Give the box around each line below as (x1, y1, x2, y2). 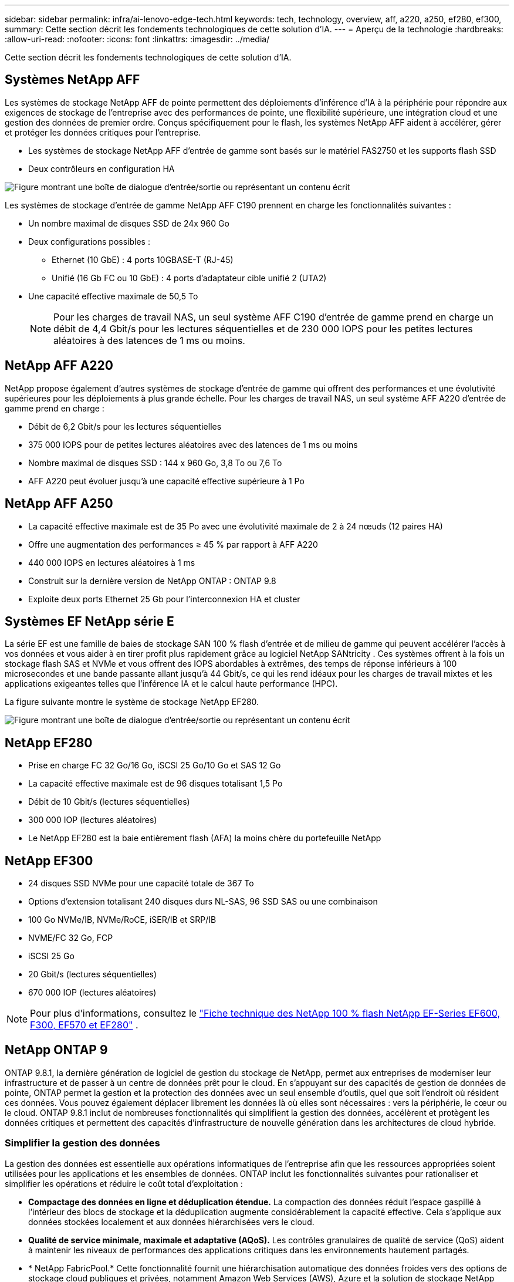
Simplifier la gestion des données (5, 1137, 160, 1149)
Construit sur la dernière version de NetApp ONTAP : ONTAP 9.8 (28, 575, 276, 586)
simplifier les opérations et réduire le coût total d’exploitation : (5, 1178, 243, 1189)
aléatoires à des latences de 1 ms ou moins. (53, 334, 245, 346)
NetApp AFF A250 (5, 496, 113, 511)
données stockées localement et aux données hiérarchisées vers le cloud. (28, 1216, 315, 1227)
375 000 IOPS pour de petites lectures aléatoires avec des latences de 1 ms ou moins (28, 439, 358, 450)
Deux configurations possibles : (28, 236, 150, 247)
